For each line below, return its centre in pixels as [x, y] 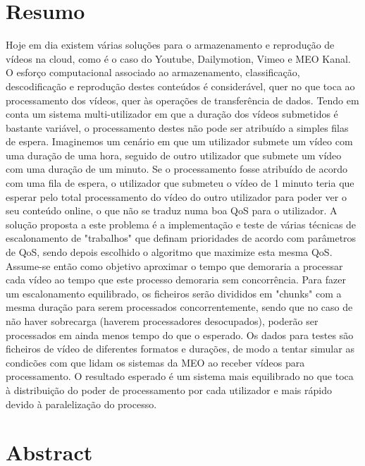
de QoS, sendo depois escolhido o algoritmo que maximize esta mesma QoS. [169, 252]
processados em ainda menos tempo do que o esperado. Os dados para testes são [180, 335]
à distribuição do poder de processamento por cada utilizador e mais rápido [169, 390]
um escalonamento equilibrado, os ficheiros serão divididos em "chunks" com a [174, 293]
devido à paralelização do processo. [81, 404]
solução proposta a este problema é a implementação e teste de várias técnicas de [181, 224]
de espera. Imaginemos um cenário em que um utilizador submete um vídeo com [179, 141]
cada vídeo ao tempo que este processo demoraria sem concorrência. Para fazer [176, 280]
